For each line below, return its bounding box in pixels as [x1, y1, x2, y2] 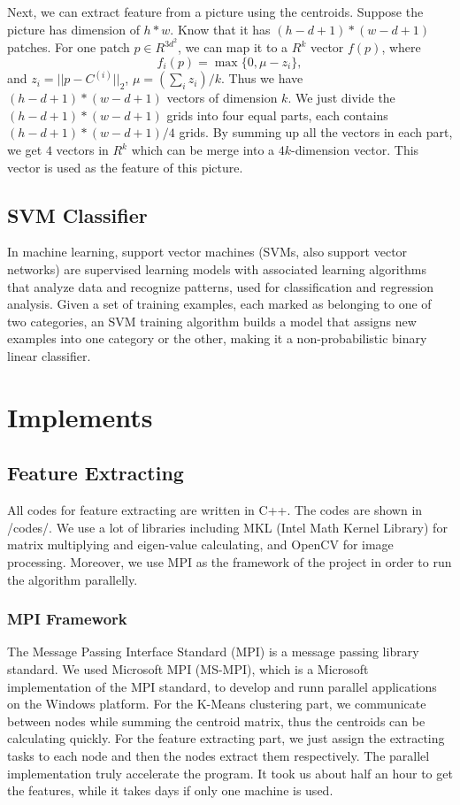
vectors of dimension [166, 88, 278, 107]
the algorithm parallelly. [7, 570, 138, 588]
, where [381, 38, 421, 57]
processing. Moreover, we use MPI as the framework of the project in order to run [7, 552, 452, 571]
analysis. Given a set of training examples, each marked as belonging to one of [7, 295, 432, 313]
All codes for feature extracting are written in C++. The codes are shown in [7, 501, 423, 519]
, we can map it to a [178, 38, 288, 57]
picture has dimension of [7, 19, 140, 38]
